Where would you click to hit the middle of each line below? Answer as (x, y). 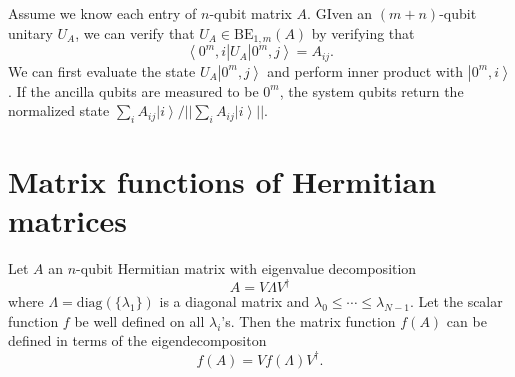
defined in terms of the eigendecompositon (137, 340)
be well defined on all (139, 320)
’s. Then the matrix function (308, 320)
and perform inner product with (365, 70)
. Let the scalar (456, 301)
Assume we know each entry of (102, 13)
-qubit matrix (250, 13)
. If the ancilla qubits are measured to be (133, 90)
